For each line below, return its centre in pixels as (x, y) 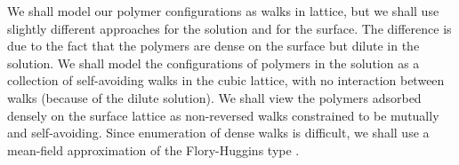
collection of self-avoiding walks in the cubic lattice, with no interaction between (226, 80)
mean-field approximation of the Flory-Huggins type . (153, 149)
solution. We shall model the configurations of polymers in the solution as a (213, 63)
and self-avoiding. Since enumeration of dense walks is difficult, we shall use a (218, 133)
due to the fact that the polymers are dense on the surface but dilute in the (213, 46)
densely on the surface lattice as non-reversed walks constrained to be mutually (223, 115)
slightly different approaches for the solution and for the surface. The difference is (229, 28)
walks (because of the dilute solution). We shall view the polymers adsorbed (214, 97)
